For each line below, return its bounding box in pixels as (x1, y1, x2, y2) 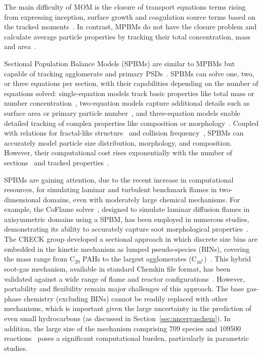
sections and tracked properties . (4, 157, 110, 167)
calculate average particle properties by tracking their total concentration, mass (4, 31, 250, 41)
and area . (4, 41, 36, 52)
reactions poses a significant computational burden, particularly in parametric (4, 333, 249, 343)
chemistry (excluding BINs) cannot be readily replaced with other (23, 293, 228, 303)
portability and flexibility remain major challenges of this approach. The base (4, 283, 244, 294)
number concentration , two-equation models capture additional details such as (4, 98, 250, 108)
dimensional (4, 194, 41, 204)
